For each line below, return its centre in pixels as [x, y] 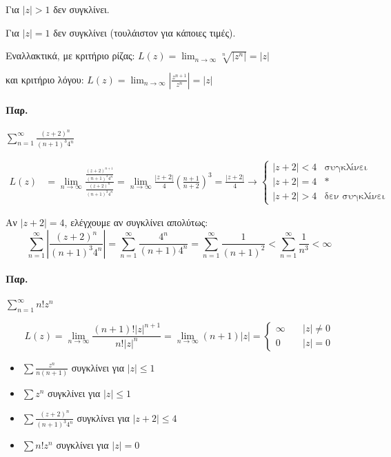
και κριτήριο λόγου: [45, 79]
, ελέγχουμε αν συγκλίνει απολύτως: [136, 222]
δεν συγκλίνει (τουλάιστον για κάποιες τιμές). [144, 32]
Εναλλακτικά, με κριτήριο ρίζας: [70, 55]
